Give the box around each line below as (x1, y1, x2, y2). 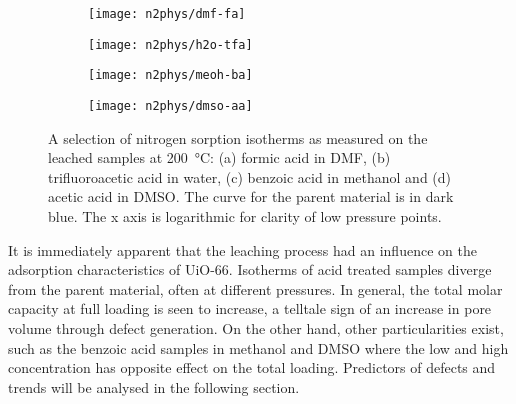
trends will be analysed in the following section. (8, 376, 300, 397)
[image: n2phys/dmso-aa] (88, 98, 253, 113)
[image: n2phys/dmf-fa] (88, 7, 246, 21)
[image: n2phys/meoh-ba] (88, 68, 253, 83)
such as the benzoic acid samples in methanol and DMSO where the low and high (8, 337, 509, 358)
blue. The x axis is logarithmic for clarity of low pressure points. (48, 206, 442, 226)
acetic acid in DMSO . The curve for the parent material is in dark (48, 186, 454, 207)
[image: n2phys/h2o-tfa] (88, 37, 253, 52)
